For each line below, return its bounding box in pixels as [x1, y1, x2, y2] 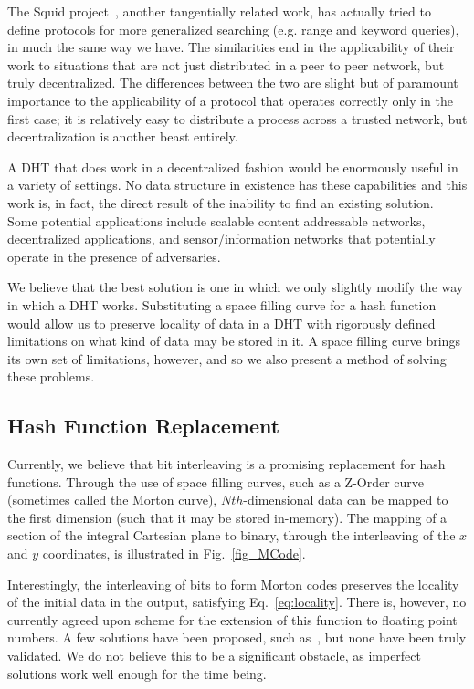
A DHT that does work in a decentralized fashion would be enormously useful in [7, 157, 458, 176]
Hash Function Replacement [7, 412, 280, 440]
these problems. [7, 367, 95, 386]
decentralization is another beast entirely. [7, 127, 238, 146]
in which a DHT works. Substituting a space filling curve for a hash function [7, 295, 437, 314]
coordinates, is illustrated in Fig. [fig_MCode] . [42, 544, 306, 563]
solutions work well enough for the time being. [7, 663, 267, 683]
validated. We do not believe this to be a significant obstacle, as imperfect [7, 646, 421, 665]
